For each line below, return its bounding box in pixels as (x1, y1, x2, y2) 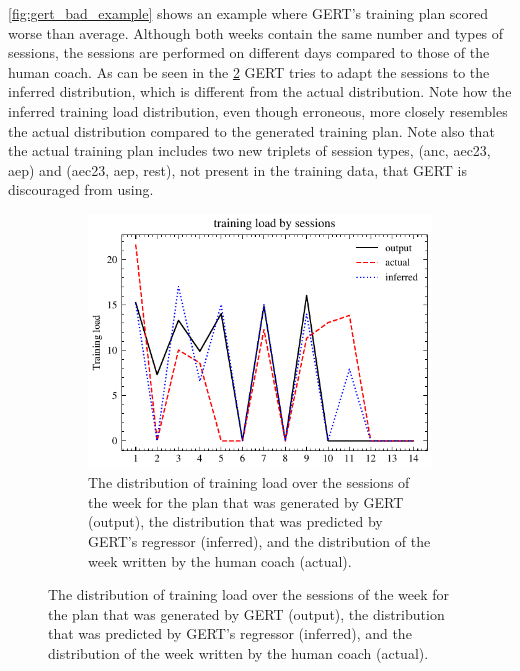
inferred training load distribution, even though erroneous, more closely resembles (8, 100, 508, 121)
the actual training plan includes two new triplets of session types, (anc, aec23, (8, 140, 491, 161)
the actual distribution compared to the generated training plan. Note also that (8, 120, 495, 141)
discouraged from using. (8, 179, 154, 200)
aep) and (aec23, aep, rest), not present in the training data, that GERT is (8, 159, 467, 180)
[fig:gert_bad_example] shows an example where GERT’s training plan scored (8, 3, 489, 23)
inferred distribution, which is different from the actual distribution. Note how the (8, 81, 512, 102)
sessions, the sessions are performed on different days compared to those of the (8, 42, 490, 63)
